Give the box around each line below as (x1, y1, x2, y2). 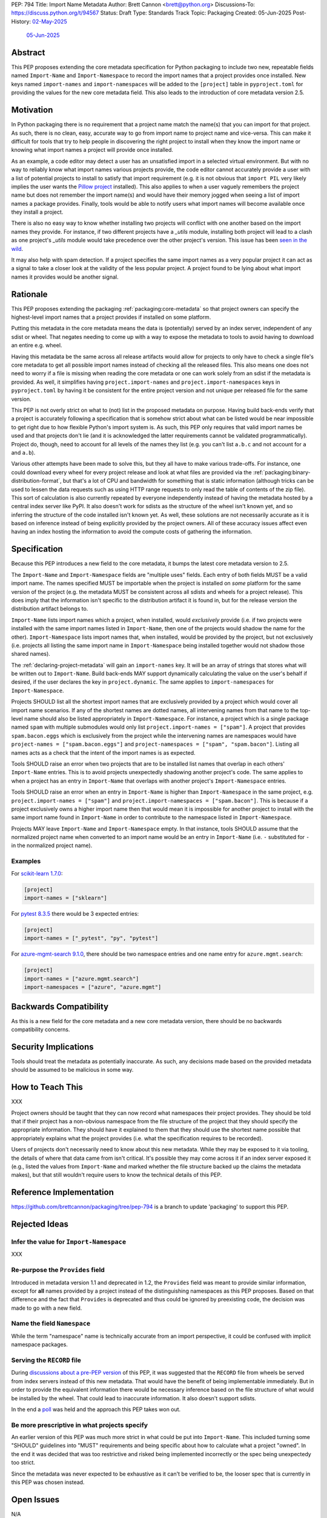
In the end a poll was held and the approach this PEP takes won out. (11, 1406, 181, 1413)
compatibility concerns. (11, 1026, 70, 1033)
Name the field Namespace (11, 1319, 91, 1328)
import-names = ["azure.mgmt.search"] (24, 975, 139, 982)
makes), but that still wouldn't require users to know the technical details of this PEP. (11, 1171, 222, 1179)
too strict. (11, 1459, 36, 1466)
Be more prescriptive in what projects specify (11, 1421, 148, 1429)
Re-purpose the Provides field (11, 1266, 105, 1275)
